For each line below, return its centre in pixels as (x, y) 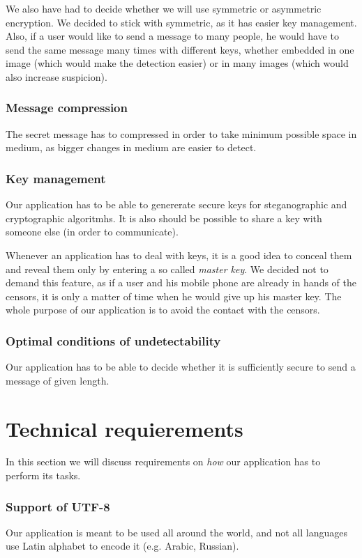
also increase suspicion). (56, 76)
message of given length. (58, 380)
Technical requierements (125, 428)
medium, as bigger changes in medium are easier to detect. (131, 147)
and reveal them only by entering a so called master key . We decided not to (167, 269)
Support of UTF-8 (58, 506)
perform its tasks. (43, 475)
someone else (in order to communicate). (92, 232)
